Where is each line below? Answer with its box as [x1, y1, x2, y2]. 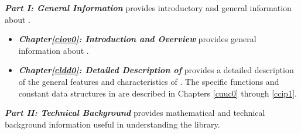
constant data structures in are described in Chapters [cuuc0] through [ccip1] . [18, 87, 297, 99]
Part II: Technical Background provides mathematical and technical [5, 106, 265, 119]
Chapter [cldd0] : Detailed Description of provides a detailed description [18, 64, 294, 76]
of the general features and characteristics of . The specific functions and [18, 75, 279, 87]
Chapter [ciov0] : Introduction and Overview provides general [18, 33, 256, 45]
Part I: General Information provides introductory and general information [5, 2, 292, 13]
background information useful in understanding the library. [5, 118, 220, 130]
